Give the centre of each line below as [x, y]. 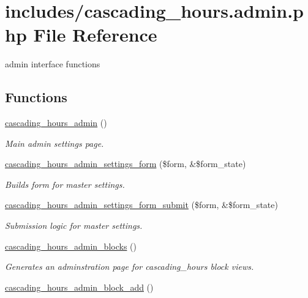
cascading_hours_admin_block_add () [79, 287]
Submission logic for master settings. [74, 225]
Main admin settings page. [54, 143]
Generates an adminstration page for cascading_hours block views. [130, 266]
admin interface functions [53, 64]
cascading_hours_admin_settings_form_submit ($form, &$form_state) [141, 205]
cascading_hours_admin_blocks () [71, 246]
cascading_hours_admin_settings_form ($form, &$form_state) [126, 164]
